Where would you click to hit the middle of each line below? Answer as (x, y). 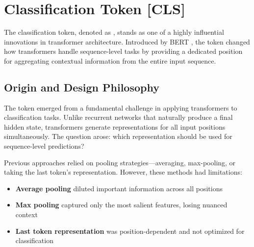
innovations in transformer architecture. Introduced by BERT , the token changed (127, 41)
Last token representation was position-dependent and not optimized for (130, 231)
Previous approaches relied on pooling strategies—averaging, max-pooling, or (120, 162)
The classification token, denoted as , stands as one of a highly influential (114, 32)
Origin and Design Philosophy (82, 87)
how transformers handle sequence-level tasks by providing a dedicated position (123, 51)
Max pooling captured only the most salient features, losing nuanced (121, 205)
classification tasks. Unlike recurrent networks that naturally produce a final (118, 117)
